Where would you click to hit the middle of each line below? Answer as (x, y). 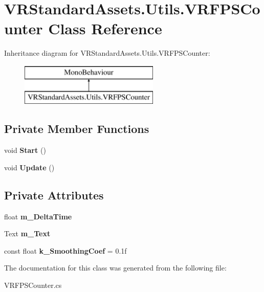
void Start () (25, 150)
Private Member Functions (77, 129)
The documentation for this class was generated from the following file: (115, 268)
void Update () (29, 167)
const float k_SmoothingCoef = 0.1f (65, 250)
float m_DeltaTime (38, 216)
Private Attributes (54, 195)
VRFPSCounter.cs (33, 285)
